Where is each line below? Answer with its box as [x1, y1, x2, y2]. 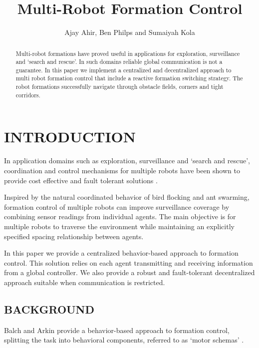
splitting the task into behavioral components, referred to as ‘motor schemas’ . [4, 335, 244, 345]
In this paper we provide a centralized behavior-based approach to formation [4, 248, 239, 258]
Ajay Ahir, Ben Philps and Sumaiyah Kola [64, 27, 195, 37]
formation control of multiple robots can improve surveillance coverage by [4, 201, 230, 212]
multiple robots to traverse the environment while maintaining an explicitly [4, 221, 235, 231]
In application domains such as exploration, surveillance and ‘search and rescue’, [4, 155, 250, 166]
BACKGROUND [4, 301, 95, 317]
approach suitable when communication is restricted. [4, 277, 165, 287]
